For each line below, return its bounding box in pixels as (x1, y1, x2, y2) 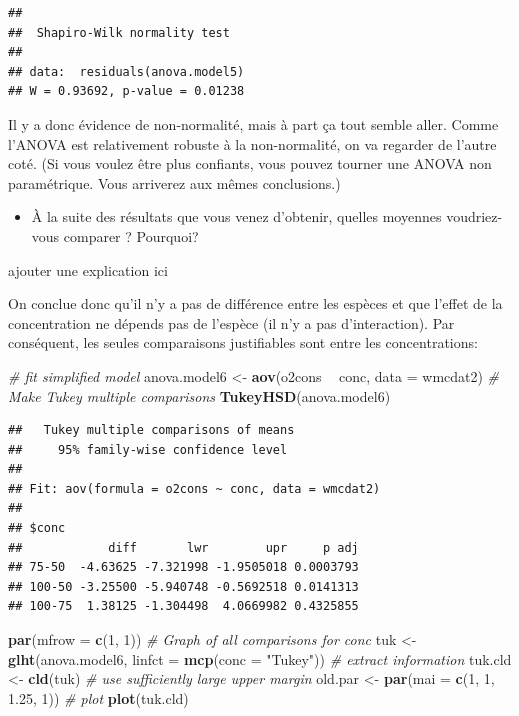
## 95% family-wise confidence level (8, 442, 288, 457)
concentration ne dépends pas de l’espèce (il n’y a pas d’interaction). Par (8, 312, 455, 333)
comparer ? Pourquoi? (63, 225, 199, 246)
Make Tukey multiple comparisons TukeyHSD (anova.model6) (8, 385, 391, 406)
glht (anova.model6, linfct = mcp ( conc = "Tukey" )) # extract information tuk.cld (8, 648, 512, 669)
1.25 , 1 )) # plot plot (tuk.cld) (8, 687, 189, 708)
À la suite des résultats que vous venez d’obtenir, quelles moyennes (31, 206, 442, 227)
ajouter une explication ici (8, 259, 168, 280)
